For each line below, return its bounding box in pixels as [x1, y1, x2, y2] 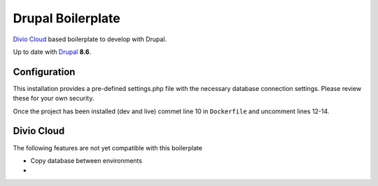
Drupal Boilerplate [13, 10, 120, 26]
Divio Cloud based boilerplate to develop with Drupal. [13, 35, 167, 43]
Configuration [13, 66, 76, 78]
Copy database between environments [30, 156, 143, 164]
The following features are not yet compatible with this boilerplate [13, 143, 203, 152]
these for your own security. [13, 94, 94, 103]
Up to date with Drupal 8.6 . [13, 48, 92, 56]
